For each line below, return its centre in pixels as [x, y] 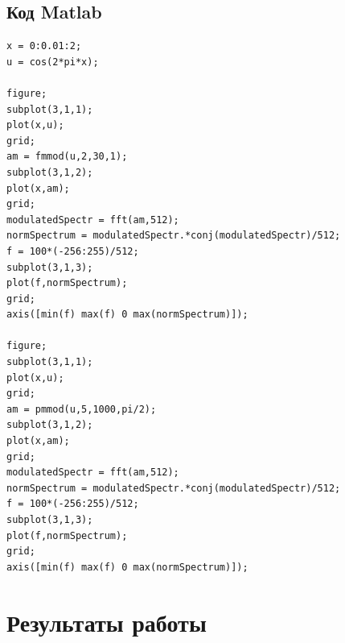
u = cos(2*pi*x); [53, 62]
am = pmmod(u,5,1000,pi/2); [82, 409]
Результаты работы [107, 622]
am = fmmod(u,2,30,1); [67, 157]
